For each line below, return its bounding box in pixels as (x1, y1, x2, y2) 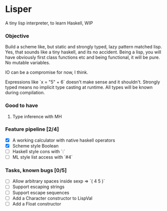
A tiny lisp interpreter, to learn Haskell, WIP (5, 20, 93, 26)
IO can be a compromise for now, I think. (5, 69, 88, 75)
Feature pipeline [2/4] (5, 126, 59, 133)
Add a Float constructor (12, 201, 61, 207)
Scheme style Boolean (12, 143, 59, 149)
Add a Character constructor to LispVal (12, 195, 93, 201)
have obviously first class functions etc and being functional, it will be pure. (5, 54, 161, 60)
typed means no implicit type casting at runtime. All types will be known (5, 84, 153, 90)
